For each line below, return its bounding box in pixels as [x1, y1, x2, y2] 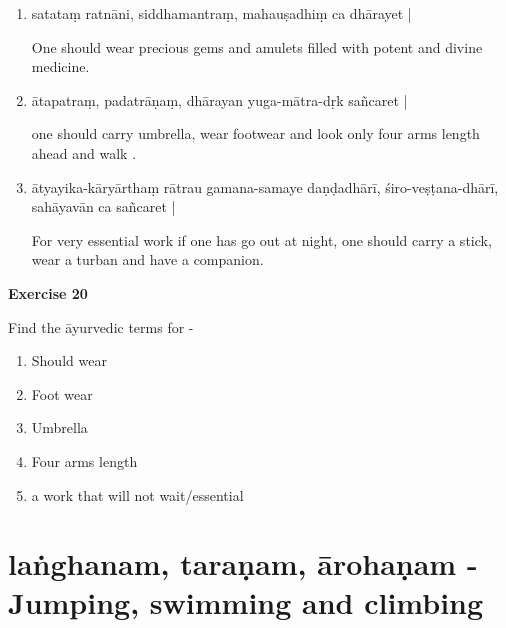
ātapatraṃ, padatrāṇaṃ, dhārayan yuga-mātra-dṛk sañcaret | [31, 89, 408, 110]
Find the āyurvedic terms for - [8, 316, 194, 337]
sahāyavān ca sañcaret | [31, 196, 176, 217]
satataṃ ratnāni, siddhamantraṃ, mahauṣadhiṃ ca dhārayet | [31, 3, 412, 23]
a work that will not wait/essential [31, 484, 244, 505]
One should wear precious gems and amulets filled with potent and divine [31, 36, 483, 57]
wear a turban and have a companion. [31, 249, 264, 270]
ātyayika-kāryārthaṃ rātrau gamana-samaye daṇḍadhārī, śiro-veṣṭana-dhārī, [31, 176, 499, 197]
